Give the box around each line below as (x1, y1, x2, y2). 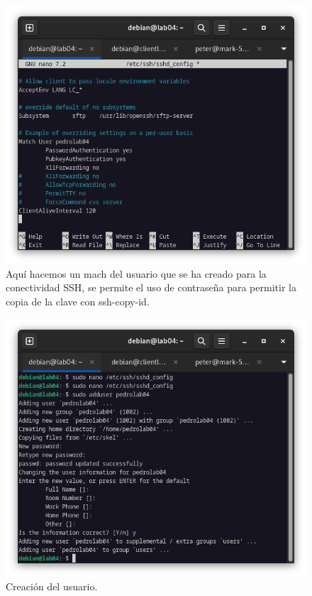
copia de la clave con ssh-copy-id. (6, 294, 150, 309)
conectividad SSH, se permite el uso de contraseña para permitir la (6, 280, 296, 295)
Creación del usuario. (6, 579, 98, 594)
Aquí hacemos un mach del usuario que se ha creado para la (6, 266, 267, 281)
